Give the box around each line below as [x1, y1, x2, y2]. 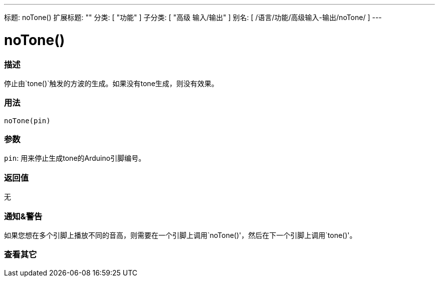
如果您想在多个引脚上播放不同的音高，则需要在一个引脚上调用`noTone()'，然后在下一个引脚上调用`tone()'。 [4, 230, 357, 239]
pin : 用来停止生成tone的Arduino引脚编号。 [4, 154, 146, 163]
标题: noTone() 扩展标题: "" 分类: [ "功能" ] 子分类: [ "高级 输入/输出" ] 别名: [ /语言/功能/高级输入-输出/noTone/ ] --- [4, 13, 382, 22]
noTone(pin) [4, 116, 51, 125]
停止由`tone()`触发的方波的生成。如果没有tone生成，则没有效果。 [4, 79, 218, 88]
